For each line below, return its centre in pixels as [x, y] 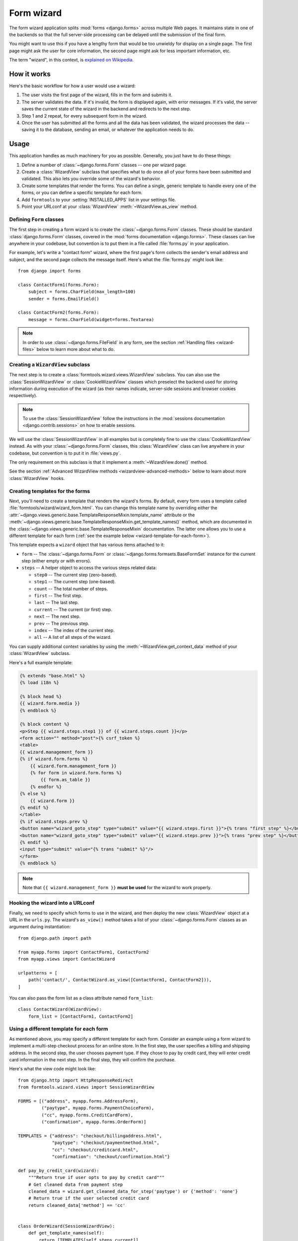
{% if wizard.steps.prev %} [54, 821]
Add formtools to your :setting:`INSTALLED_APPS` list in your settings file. [99, 200]
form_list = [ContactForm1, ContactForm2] [81, 1016]
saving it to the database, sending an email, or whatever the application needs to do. [108, 130]
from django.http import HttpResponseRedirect [76, 1080]
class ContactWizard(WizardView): [60, 1009]
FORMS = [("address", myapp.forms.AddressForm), [78, 1101]
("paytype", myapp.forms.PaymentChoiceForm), [98, 1108]
